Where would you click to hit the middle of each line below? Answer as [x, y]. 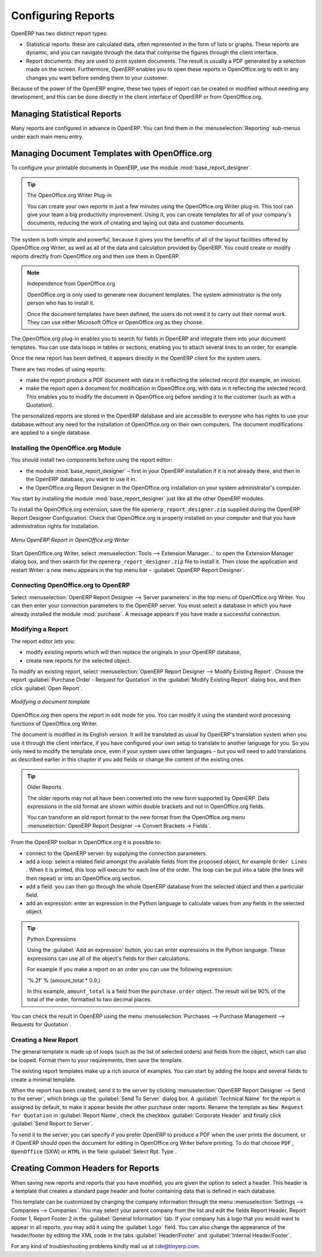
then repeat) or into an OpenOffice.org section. [83, 878]
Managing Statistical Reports [66, 114]
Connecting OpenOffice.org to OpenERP [71, 586]
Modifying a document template [51, 702]
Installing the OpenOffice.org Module [66, 448]
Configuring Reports [63, 16]
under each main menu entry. [47, 137]
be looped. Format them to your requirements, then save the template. [97, 1060]
